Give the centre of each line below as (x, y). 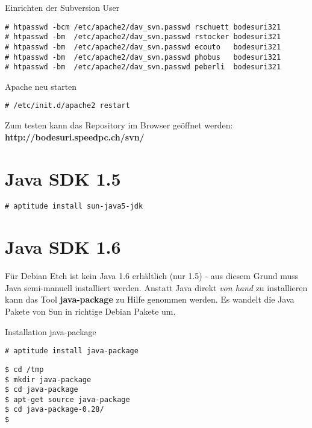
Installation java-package (51, 331)
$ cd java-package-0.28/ (55, 410)
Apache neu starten (41, 86)
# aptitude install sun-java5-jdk (74, 206)
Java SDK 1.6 (63, 247)
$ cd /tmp (24, 369)
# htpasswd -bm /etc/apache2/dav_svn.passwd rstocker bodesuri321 (143, 37)
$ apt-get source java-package (67, 399)
